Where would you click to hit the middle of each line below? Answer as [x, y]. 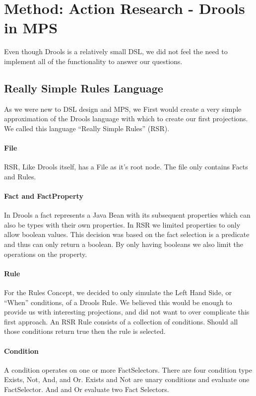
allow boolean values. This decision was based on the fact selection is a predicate [127, 234]
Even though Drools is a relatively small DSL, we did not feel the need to [116, 51]
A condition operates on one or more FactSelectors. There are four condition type [128, 369]
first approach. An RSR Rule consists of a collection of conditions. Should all [121, 321]
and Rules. [20, 176]
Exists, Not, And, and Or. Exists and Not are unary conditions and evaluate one [127, 379]
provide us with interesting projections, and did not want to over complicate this [127, 312]
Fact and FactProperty [44, 196]
